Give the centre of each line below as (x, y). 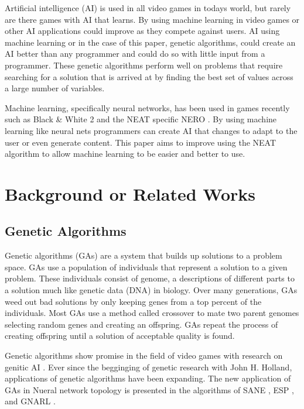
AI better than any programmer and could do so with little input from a (135, 54)
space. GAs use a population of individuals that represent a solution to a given (146, 267)
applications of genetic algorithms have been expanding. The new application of (148, 378)
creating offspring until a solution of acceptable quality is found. (120, 336)
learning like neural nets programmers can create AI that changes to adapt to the (151, 130)
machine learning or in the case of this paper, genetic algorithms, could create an (150, 42)
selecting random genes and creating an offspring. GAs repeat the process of (141, 324)
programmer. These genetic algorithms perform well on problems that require (144, 65)
